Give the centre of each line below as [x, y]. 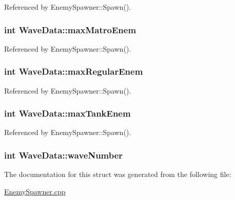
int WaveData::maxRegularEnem [74, 71]
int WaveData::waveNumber [64, 155]
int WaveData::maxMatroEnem [70, 29]
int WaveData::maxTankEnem [67, 113]
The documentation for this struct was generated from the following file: [118, 174]
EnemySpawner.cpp [35, 191]
